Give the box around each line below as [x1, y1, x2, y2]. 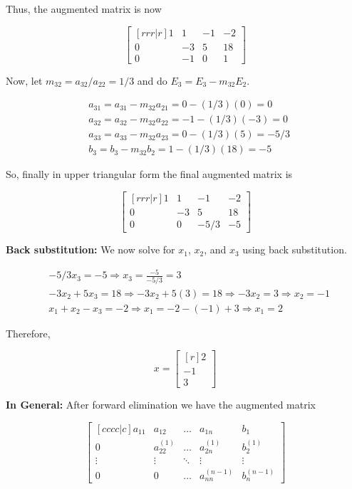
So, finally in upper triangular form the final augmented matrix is [6, 167, 293, 182]
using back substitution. [242, 242, 347, 257]
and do [137, 73, 167, 88]
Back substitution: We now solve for [6, 242, 175, 257]
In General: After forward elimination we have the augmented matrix [6, 397, 316, 412]
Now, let [6, 73, 43, 88]
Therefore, [6, 325, 51, 340]
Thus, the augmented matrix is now [6, 1, 162, 16]
